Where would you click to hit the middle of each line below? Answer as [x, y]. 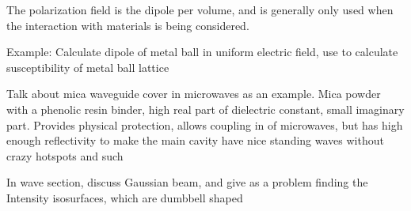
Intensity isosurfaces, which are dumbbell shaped [125, 197]
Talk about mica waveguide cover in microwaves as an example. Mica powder [194, 94]
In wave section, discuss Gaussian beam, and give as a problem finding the [187, 182]
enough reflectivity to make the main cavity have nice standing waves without [195, 140]
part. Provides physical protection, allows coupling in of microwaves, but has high [205, 124]
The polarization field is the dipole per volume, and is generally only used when [200, 9]
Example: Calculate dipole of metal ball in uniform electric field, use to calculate [202, 52]
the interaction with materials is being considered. [128, 25]
